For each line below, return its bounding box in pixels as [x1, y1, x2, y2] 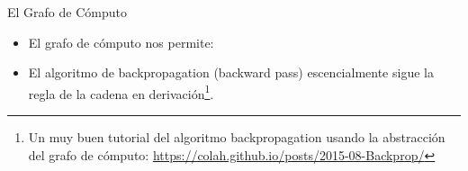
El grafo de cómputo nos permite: [28, 32, 214, 51]
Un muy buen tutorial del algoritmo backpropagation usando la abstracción [28, 128, 445, 147]
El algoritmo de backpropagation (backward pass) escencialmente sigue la [28, 63, 434, 82]
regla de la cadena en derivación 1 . [28, 81, 214, 103]
